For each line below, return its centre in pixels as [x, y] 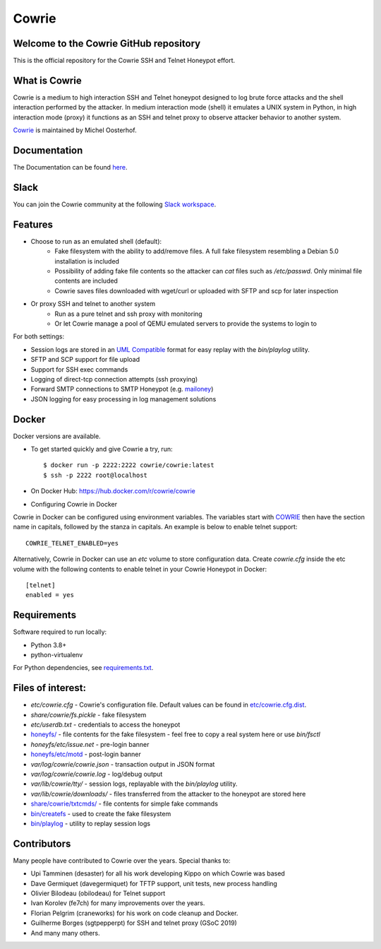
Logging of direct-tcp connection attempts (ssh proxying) [114, 379]
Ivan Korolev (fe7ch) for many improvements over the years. [118, 903]
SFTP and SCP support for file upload [85, 360]
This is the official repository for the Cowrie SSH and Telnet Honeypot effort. [124, 61]
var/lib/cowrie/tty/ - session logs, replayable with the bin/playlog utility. [134, 784]
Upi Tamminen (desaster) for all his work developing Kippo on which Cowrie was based [158, 873]
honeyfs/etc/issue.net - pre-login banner [90, 744]
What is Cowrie [47, 80]
